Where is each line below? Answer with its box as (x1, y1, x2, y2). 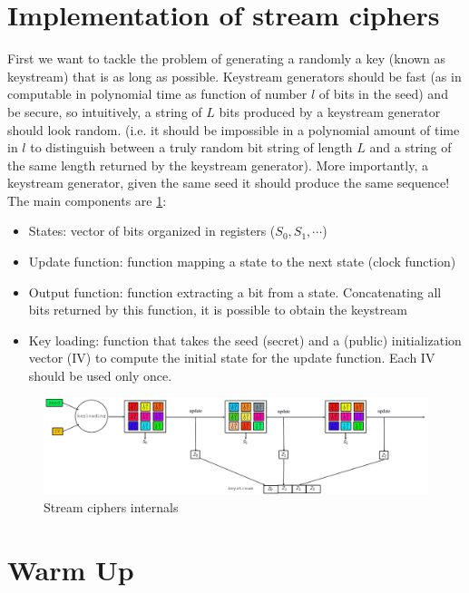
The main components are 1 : (7, 190, 167, 209)
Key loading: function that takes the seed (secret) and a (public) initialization (28, 330, 462, 349)
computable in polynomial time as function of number (7, 84, 308, 103)
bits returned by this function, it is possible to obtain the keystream (28, 300, 407, 319)
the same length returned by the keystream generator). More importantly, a (7, 155, 428, 174)
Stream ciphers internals (44, 498, 179, 517)
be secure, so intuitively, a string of (7, 102, 202, 121)
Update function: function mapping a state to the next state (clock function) (28, 252, 456, 271)
